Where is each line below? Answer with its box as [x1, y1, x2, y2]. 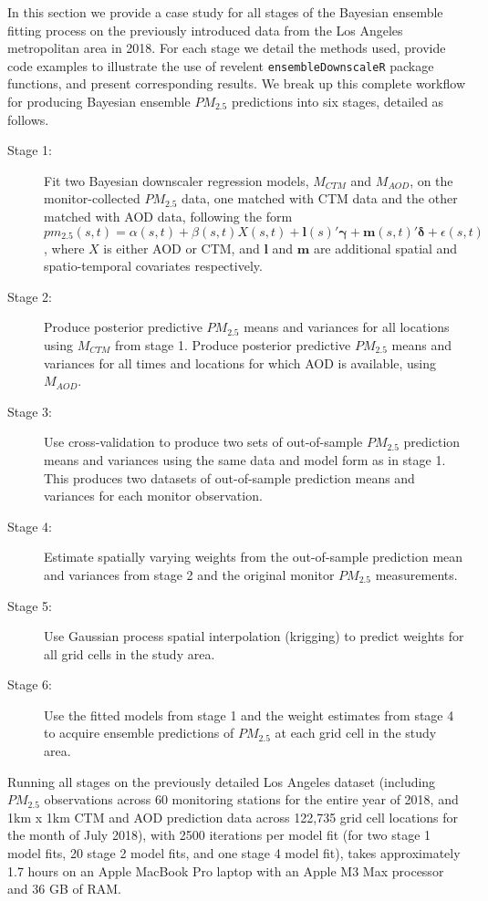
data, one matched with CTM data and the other [182, 189, 458, 208]
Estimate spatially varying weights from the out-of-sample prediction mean [44, 547, 463, 566]
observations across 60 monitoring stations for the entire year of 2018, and [44, 790, 459, 809]
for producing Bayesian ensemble [7, 92, 191, 111]
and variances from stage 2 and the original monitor [44, 564, 335, 584]
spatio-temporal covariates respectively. [44, 256, 263, 275]
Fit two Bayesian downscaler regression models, [44, 171, 309, 190]
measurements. [375, 564, 458, 584]
